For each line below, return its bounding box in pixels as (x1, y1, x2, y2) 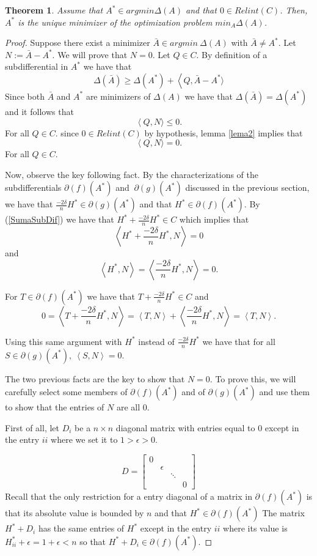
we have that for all (202, 335, 275, 347)
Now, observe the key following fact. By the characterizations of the (5, 168, 258, 180)
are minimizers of (86, 89, 151, 102)
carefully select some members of (5, 385, 128, 398)
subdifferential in (5, 60, 68, 73)
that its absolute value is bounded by (5, 506, 144, 519)
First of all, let (5, 421, 59, 434)
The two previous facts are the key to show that (5, 372, 185, 385)
